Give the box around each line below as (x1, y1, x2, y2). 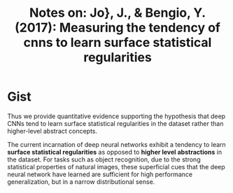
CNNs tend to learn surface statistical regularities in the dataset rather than (7, 119, 224, 127)
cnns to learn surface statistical (23, 35, 212, 50)
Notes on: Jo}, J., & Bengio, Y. (29, 5, 206, 21)
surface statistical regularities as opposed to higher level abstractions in (7, 148, 223, 156)
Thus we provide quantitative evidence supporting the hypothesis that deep (7, 112, 226, 120)
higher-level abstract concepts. (7, 127, 98, 135)
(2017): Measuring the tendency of (15, 20, 220, 36)
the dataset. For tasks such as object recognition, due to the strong (7, 155, 201, 164)
